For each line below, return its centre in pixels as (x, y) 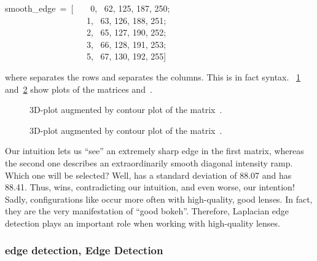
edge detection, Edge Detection (84, 250)
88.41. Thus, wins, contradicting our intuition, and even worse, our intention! (150, 187)
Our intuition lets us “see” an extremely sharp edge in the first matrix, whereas (155, 151)
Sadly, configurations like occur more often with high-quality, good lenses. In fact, (159, 199)
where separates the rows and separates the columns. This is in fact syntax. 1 (153, 76)
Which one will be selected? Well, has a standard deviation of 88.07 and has (148, 175)
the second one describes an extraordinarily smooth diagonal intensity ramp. (149, 162)
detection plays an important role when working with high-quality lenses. (143, 223)
